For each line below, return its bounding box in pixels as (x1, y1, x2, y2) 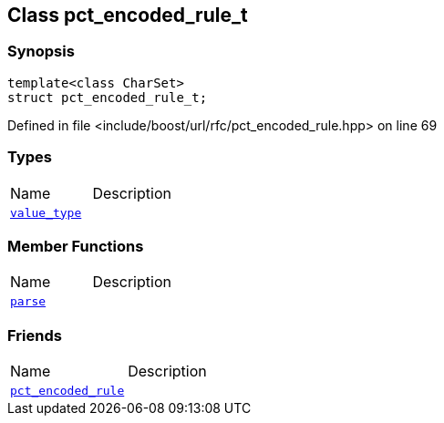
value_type (10, 205, 82, 220)
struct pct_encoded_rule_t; (7, 89, 208, 105)
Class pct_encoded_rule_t (7, 4, 248, 26)
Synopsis (7, 42, 75, 61)
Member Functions (7, 236, 144, 255)
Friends (7, 325, 62, 345)
